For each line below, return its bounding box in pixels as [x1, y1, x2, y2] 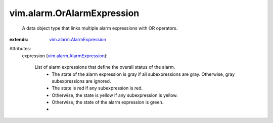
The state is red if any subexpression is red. [52, 85, 143, 91]
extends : [9, 36, 29, 42]
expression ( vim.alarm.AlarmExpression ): [22, 53, 108, 59]
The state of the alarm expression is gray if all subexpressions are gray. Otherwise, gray [52, 71, 235, 77]
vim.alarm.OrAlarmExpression [9, 8, 140, 19]
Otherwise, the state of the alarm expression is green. [52, 99, 164, 105]
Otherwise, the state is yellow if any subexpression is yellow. [52, 92, 178, 98]
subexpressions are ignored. [52, 78, 111, 84]
